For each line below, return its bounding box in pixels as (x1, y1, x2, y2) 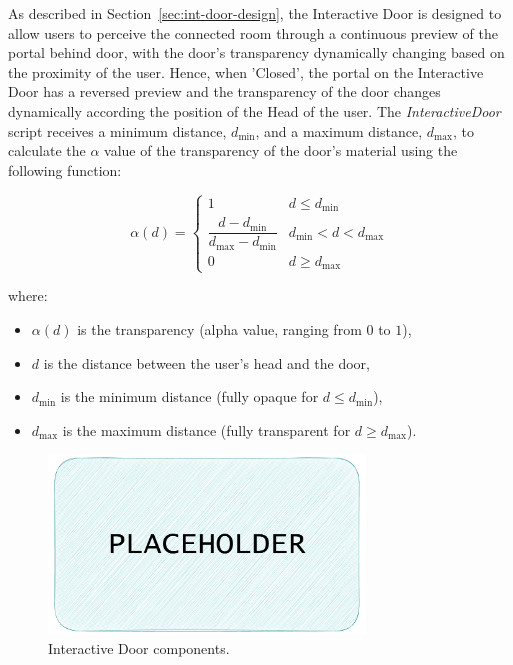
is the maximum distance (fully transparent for (62, 419, 351, 440)
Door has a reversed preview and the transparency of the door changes (8, 81, 441, 102)
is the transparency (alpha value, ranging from (77, 318, 362, 339)
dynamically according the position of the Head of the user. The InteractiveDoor (8, 100, 501, 121)
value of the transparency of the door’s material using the (104, 140, 458, 161)
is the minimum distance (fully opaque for (60, 386, 319, 407)
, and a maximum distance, (255, 120, 423, 141)
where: (8, 285, 48, 306)
